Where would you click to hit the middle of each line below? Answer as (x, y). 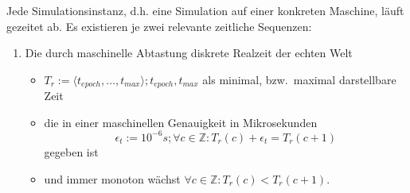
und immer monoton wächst (112, 178)
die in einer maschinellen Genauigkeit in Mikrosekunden (181, 122)
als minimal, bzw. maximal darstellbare (299, 79)
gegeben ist (71, 151)
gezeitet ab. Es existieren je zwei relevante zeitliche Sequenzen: (159, 26)
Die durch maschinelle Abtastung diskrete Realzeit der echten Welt (189, 53)
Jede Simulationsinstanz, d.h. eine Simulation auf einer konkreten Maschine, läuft (205, 10)
